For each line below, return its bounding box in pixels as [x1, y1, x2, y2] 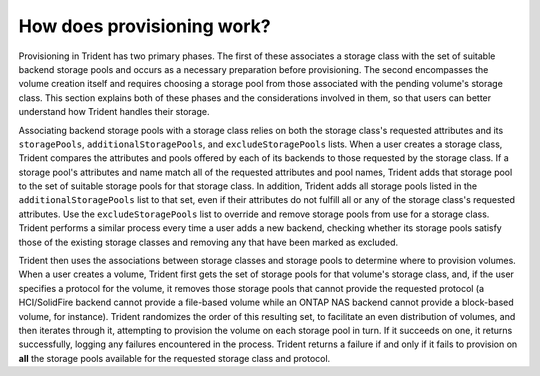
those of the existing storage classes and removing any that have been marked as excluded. [18, 236, 399, 248]
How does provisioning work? [18, 15, 271, 37]
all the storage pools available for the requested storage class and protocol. [18, 352, 331, 364]
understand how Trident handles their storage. [18, 106, 210, 118]
